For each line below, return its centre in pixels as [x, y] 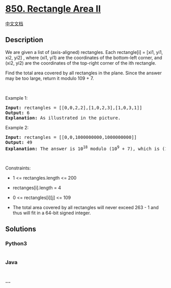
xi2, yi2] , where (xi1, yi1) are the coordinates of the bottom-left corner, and [84, 57]
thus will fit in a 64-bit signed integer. [52, 213]
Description [24, 40]
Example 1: [17, 98]
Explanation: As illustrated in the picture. [63, 118]
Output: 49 [19, 142]
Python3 [16, 243]
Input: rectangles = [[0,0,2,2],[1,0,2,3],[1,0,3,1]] [74, 108]
